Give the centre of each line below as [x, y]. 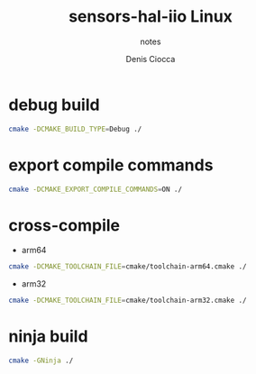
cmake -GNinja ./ [41, 360]
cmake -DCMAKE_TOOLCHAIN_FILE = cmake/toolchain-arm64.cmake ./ [128, 267]
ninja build [48, 337]
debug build [54, 105]
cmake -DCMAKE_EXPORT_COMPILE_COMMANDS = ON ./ [95, 189]
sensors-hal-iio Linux [151, 17]
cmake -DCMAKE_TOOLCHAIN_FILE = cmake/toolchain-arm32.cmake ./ [128, 301]
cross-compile [64, 225]
